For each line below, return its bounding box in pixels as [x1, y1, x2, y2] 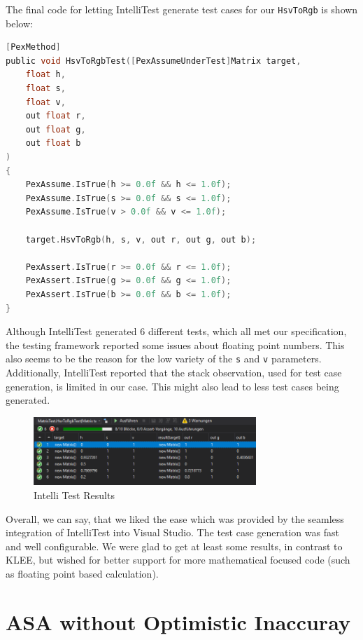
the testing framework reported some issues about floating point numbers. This [6, 337, 345, 352]
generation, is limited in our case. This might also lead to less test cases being [6, 379, 339, 393]
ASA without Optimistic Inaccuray [6, 607, 350, 636]
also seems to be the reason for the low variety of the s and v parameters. [6, 351, 322, 366]
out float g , [25, 124, 86, 135]
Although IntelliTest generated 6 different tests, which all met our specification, [6, 324, 347, 339]
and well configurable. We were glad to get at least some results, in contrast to [6, 538, 343, 553]
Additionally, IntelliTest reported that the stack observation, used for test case [6, 365, 342, 379]
